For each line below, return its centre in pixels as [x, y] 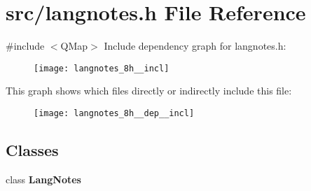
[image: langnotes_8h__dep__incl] [114, 113]
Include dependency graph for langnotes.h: [195, 46]
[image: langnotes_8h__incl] [102, 68]
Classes [32, 150]
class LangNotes [43, 179]
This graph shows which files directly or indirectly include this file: [149, 91]
